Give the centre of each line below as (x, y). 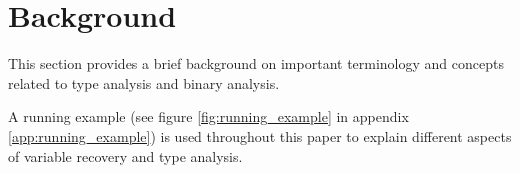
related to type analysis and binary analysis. (144, 82)
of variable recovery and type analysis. (125, 155)
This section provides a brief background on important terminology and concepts (256, 63)
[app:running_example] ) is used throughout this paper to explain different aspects (260, 135)
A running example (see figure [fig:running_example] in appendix (208, 116)
